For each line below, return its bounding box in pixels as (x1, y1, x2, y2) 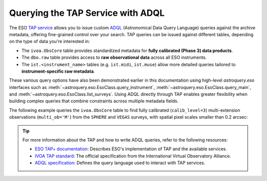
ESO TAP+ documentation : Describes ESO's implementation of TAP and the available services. (35, 146, 227, 152)
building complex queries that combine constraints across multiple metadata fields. (9, 98, 179, 104)
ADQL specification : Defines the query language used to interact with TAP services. (35, 160, 205, 166)
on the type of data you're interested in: (9, 39, 90, 45)
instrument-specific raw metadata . (21, 68, 95, 74)
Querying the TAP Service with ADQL (9, 7, 165, 18)
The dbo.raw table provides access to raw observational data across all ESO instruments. (21, 54, 207, 60)
